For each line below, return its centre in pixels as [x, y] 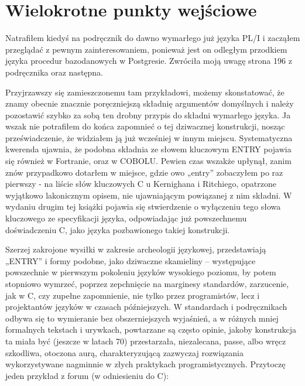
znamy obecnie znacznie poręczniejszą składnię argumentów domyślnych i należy [150, 103]
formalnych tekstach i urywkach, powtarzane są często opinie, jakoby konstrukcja [151, 329]
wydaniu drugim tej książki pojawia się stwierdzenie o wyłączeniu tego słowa [143, 206]
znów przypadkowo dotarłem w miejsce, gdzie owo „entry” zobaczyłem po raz [144, 172]
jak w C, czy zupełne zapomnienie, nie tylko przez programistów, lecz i [133, 295]
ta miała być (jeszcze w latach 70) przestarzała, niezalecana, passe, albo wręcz [146, 341]
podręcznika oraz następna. [54, 72]
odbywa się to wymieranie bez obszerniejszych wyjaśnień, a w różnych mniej [142, 318]
